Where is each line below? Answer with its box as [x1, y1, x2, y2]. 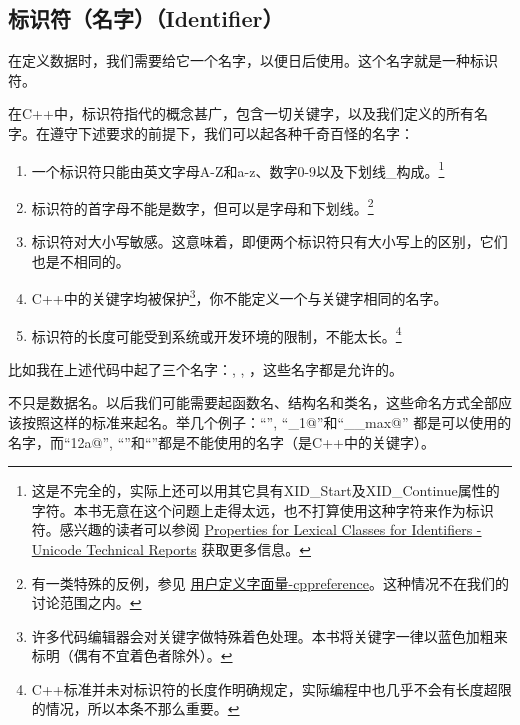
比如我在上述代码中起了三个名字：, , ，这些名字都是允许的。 [8, 358, 404, 379]
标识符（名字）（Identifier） [8, 3, 284, 34]
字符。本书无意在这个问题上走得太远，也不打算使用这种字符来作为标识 [31, 499, 494, 520]
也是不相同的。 [31, 250, 130, 271]
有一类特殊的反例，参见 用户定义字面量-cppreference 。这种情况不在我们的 [31, 572, 510, 593]
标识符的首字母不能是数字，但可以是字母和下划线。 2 [31, 194, 374, 218]
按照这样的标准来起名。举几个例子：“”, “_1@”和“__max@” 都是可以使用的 [21, 411, 512, 432]
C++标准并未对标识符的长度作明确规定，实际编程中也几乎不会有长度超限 [31, 678, 512, 699]
